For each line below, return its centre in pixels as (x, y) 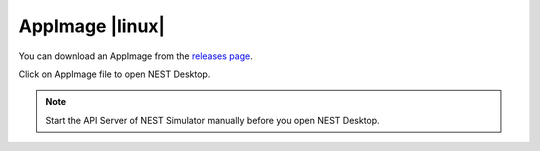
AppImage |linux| (91, 26)
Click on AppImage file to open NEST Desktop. (114, 74)
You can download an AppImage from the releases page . (136, 56)
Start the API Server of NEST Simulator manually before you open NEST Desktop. (212, 120)
